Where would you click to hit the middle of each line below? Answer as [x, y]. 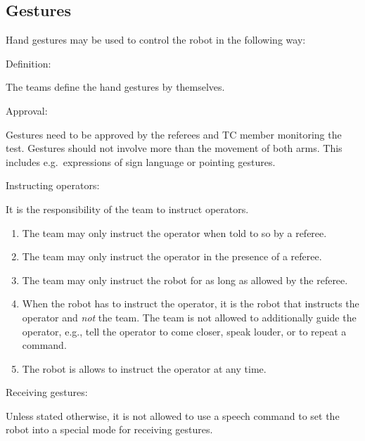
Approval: [27, 110]
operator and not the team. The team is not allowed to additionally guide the [189, 317]
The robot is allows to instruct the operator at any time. [144, 368]
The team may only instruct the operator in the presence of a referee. [172, 256]
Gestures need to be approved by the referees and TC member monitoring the [174, 134]
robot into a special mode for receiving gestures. [109, 429]
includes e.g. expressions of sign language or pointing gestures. [141, 161]
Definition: [28, 63]
